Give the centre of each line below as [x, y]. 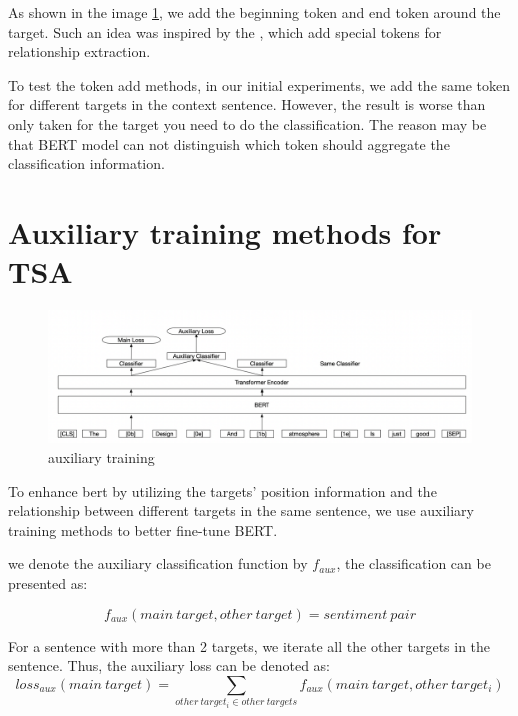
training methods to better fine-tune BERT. [143, 529]
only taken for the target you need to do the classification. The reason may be [247, 123]
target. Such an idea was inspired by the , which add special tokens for [225, 31]
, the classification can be [413, 563]
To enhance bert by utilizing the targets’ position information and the [222, 490]
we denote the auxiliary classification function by [158, 563]
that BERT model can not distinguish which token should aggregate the [229, 143]
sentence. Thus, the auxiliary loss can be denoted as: [169, 665]
